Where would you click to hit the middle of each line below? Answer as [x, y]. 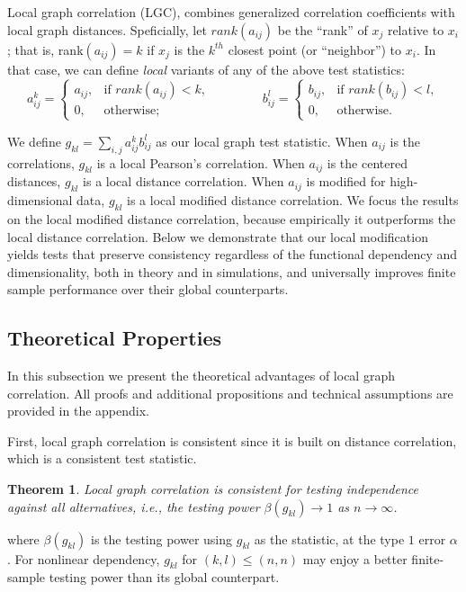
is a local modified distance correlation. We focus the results [293, 200]
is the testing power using [162, 538]
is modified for [346, 181]
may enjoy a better [355, 558]
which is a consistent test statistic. [102, 458]
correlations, [41, 162]
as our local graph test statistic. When [262, 141]
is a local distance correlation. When [184, 181]
